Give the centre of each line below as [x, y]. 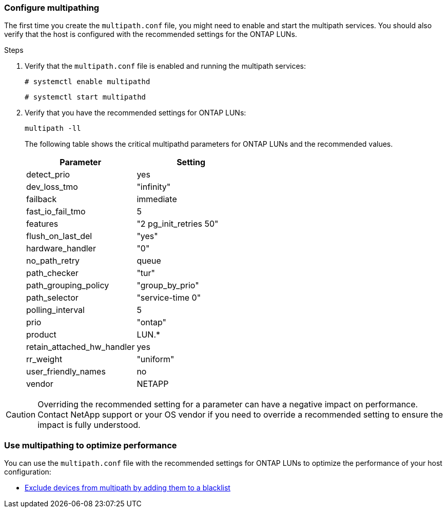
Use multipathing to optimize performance [91, 445]
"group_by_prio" [168, 285]
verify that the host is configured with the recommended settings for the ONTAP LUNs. [151, 34]
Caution [21, 415]
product [41, 335]
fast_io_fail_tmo [56, 212]
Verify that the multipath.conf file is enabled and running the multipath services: [165, 66]
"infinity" [154, 187]
